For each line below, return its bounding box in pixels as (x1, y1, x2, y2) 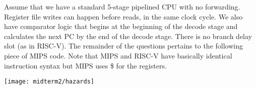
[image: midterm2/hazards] (4, 78, 94, 85)
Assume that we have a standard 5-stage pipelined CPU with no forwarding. (4, 1, 240, 11)
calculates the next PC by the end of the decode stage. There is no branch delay (4, 30, 252, 41)
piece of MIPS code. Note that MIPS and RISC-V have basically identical (4, 50, 232, 60)
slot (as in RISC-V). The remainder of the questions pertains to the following (4, 40, 243, 51)
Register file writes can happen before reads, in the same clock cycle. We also (4, 11, 243, 21)
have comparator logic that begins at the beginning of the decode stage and (4, 21, 238, 31)
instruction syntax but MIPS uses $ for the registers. (4, 60, 167, 70)
